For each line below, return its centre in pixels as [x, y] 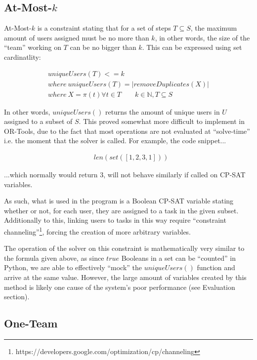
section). [17, 297]
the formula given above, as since [54, 258]
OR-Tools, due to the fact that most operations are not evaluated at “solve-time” [127, 131]
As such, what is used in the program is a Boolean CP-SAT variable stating [119, 201]
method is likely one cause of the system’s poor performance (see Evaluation [120, 287]
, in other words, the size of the [202, 37]
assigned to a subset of [38, 121]
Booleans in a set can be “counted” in [178, 258]
